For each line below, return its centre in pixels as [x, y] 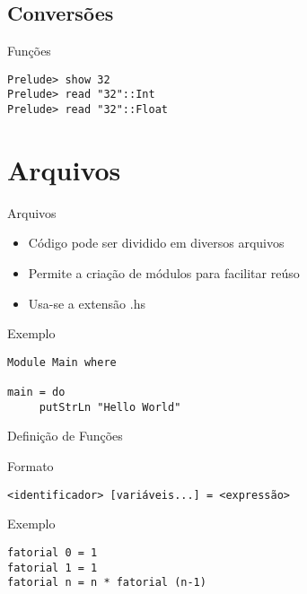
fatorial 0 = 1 [53, 552]
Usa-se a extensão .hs [87, 303]
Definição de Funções [65, 436]
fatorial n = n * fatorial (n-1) [107, 583]
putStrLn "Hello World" [110, 407]
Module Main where [62, 362]
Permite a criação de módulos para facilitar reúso [164, 273]
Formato [31, 466]
